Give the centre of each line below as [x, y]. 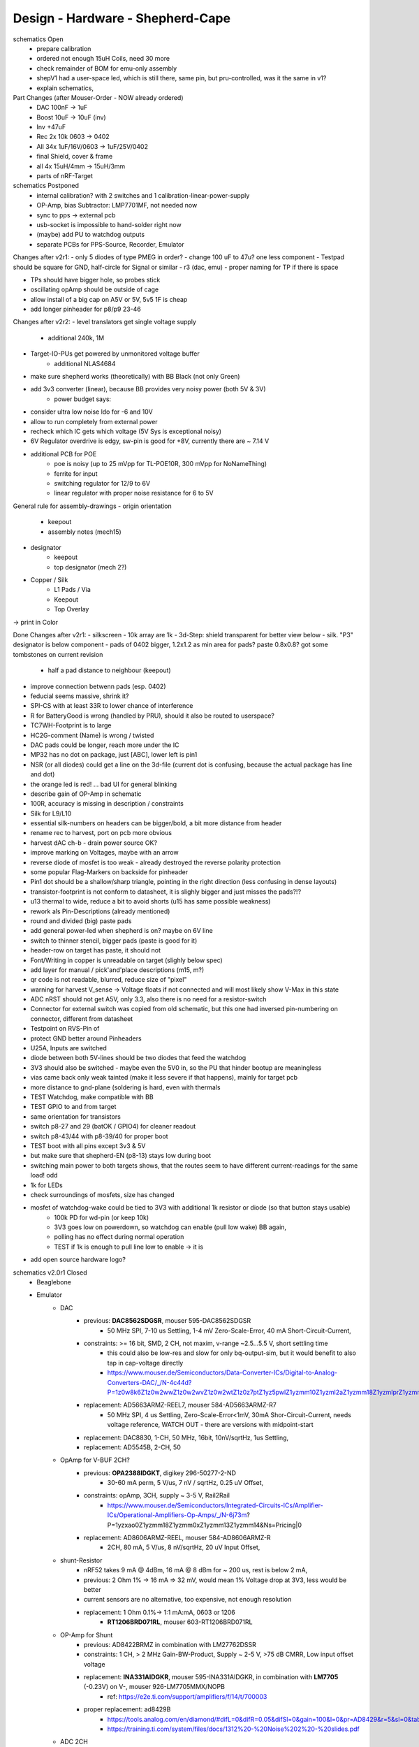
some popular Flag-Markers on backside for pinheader [109, 872]
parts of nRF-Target [65, 176]
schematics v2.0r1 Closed [50, 1273]
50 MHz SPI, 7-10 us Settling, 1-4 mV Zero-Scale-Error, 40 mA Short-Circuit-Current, [229, 1331]
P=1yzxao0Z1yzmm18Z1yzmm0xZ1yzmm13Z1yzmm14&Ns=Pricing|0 [205, 1525]
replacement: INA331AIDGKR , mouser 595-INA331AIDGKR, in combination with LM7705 [211, 1677]
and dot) [43, 774]
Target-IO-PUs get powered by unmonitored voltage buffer [115, 354]
